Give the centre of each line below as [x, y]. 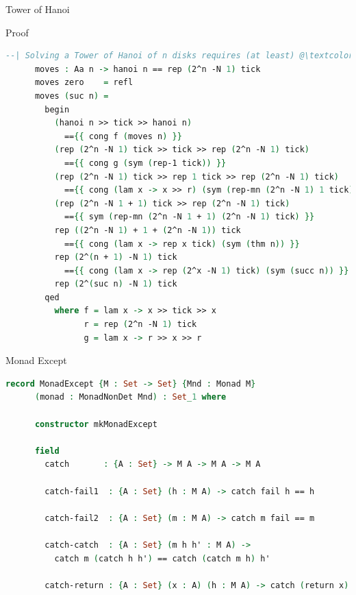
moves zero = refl [84, 83]
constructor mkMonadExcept [96, 424]
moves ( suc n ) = [72, 96]
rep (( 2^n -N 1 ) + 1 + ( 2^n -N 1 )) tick [148, 230]
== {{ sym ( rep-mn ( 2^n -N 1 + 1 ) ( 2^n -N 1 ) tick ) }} [189, 217]
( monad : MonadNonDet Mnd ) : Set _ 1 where [130, 397]
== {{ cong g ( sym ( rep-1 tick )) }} [145, 163]
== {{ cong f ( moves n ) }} [123, 136]
